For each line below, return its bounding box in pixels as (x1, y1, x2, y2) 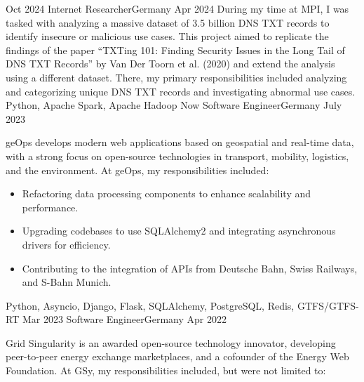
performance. (22, 199, 79, 214)
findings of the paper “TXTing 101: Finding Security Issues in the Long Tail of (6, 42, 345, 57)
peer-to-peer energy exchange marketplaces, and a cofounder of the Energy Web (6, 349, 349, 364)
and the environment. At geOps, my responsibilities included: (6, 162, 269, 177)
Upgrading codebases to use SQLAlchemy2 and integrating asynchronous (22, 223, 336, 238)
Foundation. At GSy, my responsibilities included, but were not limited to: (6, 363, 326, 378)
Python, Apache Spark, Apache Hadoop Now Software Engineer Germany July (6, 98, 342, 112)
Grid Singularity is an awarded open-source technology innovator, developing (6, 335, 336, 350)
